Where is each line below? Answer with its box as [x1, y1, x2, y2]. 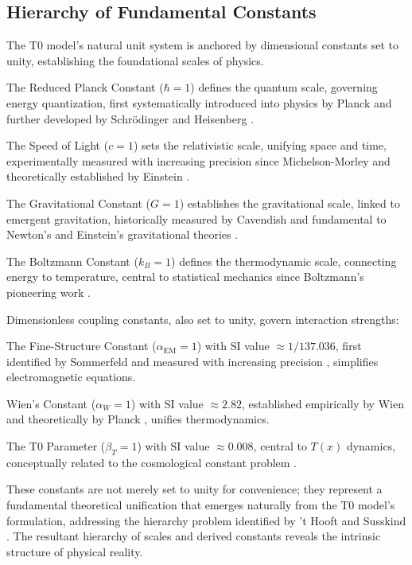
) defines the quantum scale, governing [190, 79, 378, 95]
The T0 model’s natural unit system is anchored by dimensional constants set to [6, 37, 398, 53]
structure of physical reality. [6, 543, 143, 559]
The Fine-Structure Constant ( [6, 337, 157, 354]
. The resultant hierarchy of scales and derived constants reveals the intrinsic [6, 528, 381, 544]
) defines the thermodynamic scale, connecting [171, 252, 397, 269]
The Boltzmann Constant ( [6, 252, 138, 269]
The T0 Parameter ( [6, 438, 106, 454]
